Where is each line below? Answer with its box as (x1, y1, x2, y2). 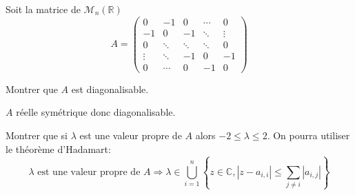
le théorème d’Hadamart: (6, 141, 111, 156)
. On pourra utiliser (267, 128, 350, 142)
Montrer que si (6, 128, 68, 142)
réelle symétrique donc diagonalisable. (16, 105, 176, 119)
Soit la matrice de (6, 2, 81, 16)
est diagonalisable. (71, 81, 149, 96)
